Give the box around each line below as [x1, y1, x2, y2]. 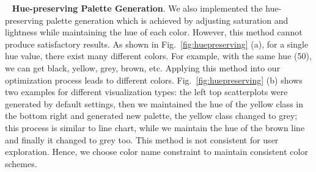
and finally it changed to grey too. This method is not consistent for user [5, 133, 279, 146]
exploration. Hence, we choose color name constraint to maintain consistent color [5, 145, 308, 158]
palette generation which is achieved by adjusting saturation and [46, 13, 288, 26]
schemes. [5, 157, 37, 170]
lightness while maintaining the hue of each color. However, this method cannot [5, 26, 303, 38]
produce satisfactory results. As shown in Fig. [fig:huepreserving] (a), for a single [5, 37, 309, 50]
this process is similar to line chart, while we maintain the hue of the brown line [5, 121, 305, 134]
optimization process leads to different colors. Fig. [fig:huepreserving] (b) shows [5, 73, 303, 86]
